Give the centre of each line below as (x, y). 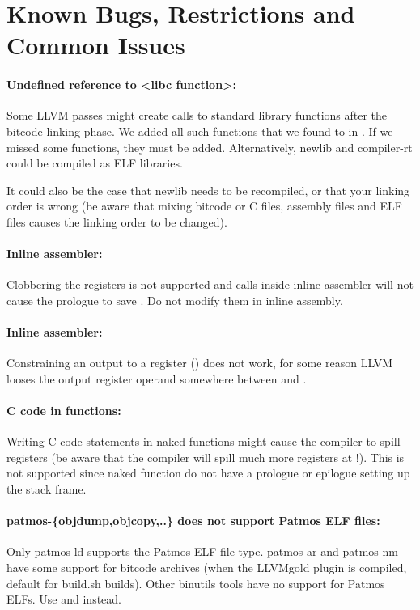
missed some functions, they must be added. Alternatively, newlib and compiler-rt (210, 147)
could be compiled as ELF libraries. (95, 163)
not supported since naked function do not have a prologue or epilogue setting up (208, 473)
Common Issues (96, 45)
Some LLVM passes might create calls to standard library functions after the (197, 115)
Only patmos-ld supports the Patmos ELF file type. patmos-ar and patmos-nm (202, 551)
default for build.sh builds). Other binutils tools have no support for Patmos (196, 583)
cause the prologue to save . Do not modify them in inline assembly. (175, 300)
